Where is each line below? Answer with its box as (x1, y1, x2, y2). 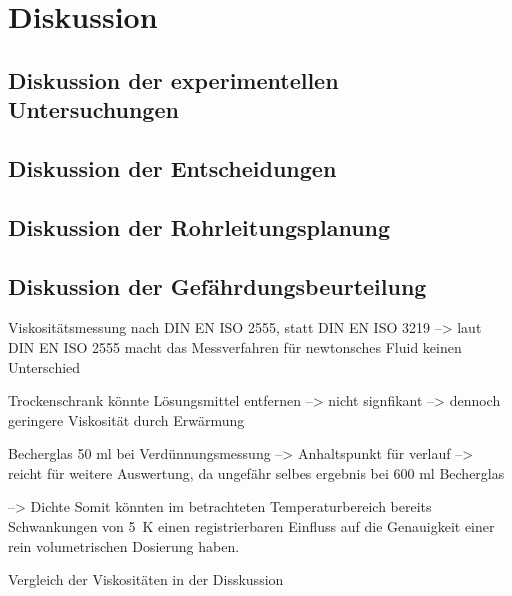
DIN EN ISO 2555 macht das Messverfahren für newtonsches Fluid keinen (8, 336, 462, 357)
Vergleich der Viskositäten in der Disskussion (8, 569, 284, 590)
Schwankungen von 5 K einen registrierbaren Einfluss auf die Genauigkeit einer (8, 516, 495, 537)
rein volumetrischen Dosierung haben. (8, 535, 240, 556)
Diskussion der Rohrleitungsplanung (8, 211, 391, 242)
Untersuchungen (8, 94, 179, 125)
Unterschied (8, 356, 81, 377)
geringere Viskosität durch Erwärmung (8, 409, 245, 430)
